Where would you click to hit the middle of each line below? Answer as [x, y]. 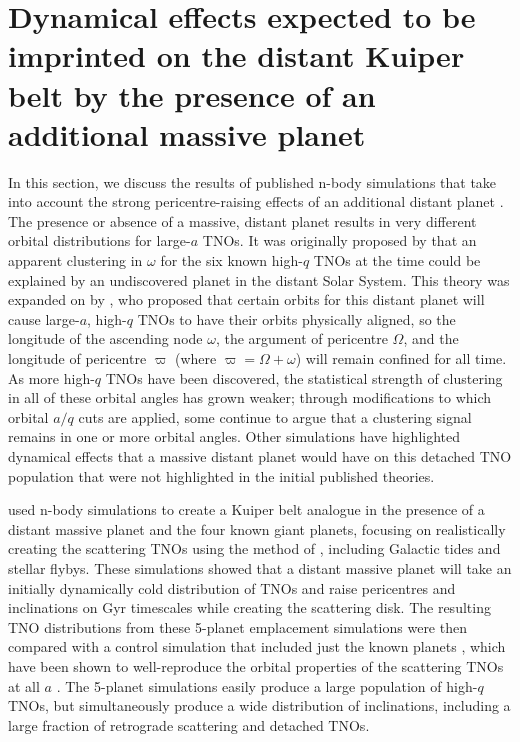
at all [24, 685]
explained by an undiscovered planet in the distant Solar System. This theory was [259, 279]
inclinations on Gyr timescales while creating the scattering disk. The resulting [249, 607]
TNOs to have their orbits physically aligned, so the [296, 318]
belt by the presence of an [192, 94]
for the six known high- [231, 260]
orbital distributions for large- [99, 240]
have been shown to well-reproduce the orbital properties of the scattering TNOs [256, 665]
